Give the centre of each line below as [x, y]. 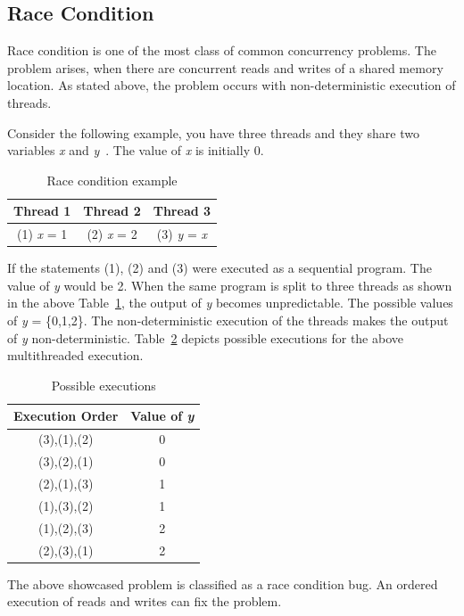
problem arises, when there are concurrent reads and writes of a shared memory [225, 67]
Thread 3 [182, 211]
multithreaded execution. [75, 355]
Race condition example [112, 180]
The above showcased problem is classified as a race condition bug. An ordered [223, 583]
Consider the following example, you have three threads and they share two [213, 132]
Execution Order [66, 416]
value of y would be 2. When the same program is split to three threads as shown [230, 285]
